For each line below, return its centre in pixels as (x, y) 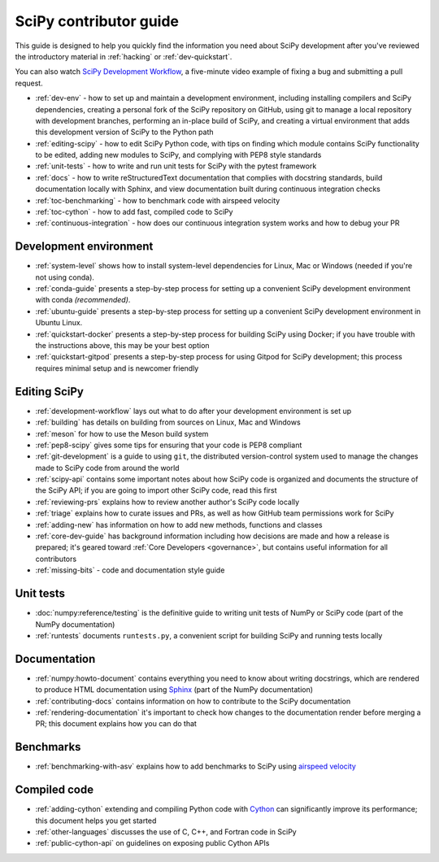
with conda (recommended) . (83, 300)
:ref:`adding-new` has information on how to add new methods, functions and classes (179, 525)
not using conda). (65, 277)
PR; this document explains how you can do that (116, 724)
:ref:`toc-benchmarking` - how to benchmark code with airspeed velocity (158, 200)
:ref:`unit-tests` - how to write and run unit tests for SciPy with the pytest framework (176, 166)
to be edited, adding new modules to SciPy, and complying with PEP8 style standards (178, 155)
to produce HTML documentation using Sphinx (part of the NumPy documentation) (174, 690)
